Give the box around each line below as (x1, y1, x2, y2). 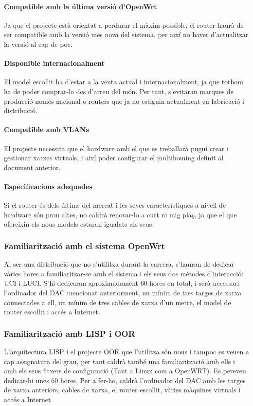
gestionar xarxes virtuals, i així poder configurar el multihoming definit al (4, 153, 224, 163)
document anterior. (4, 162, 61, 172)
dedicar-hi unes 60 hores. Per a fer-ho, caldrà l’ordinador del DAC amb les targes (4, 375, 246, 385)
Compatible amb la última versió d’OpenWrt (4, 1, 157, 11)
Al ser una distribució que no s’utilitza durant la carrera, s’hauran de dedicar (4, 259, 235, 269)
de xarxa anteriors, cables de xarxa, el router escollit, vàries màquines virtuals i (4, 385, 241, 395)
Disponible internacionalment (4, 58, 105, 68)
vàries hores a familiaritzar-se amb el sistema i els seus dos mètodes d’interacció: (4, 268, 244, 278)
